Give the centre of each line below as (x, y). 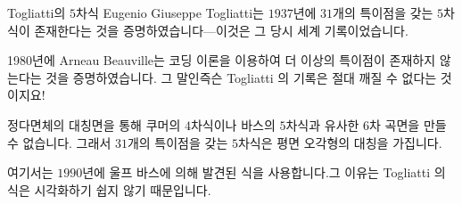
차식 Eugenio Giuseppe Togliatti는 (170, 12)
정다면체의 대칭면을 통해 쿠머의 (94, 124)
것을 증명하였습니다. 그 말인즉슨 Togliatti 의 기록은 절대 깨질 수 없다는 (241, 77)
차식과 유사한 (322, 124)
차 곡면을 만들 (408, 124)
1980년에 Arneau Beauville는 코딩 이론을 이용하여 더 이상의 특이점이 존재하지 (222, 60)
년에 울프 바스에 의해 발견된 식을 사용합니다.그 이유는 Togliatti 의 (264, 172)
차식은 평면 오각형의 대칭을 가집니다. (340, 142)
